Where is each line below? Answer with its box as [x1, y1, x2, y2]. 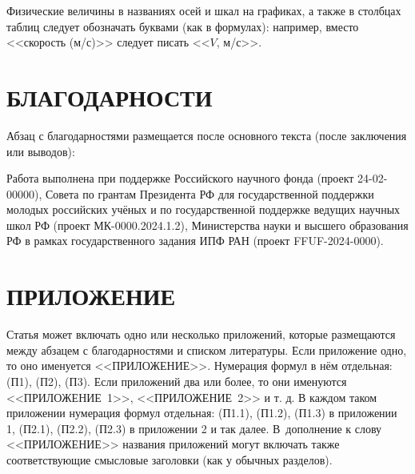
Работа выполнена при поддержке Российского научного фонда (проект [6, 170, 354, 187]
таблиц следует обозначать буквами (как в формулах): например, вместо [6, 18, 359, 34]
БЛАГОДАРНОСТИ [6, 80, 213, 113]
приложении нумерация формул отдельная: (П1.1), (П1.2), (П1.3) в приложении [6, 404, 397, 421]
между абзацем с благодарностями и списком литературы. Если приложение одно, [6, 341, 407, 358]
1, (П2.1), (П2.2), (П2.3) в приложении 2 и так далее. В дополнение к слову [6, 420, 382, 436]
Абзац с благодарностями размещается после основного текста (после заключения [6, 127, 407, 143]
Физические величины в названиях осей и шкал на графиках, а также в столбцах [6, 2, 401, 18]
